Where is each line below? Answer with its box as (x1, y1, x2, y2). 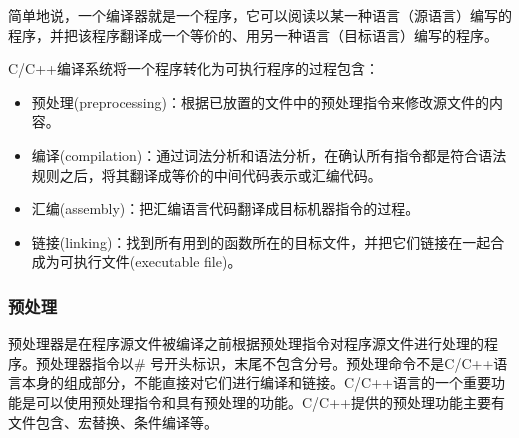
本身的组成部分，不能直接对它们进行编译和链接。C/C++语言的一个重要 (21, 372, 491, 393)
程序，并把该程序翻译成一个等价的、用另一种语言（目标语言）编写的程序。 (8, 24, 498, 45)
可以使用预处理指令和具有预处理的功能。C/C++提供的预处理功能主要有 (35, 391, 505, 412)
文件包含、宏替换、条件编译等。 (8, 411, 218, 432)
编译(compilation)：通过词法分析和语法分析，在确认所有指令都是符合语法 (31, 144, 507, 165)
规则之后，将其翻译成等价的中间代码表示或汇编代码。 (31, 164, 382, 185)
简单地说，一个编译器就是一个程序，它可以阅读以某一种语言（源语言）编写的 (8, 5, 512, 25)
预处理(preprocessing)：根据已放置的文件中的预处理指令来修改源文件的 (31, 91, 489, 112)
